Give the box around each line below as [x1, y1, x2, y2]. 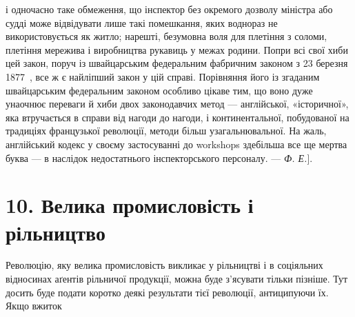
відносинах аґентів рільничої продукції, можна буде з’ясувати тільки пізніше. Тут [6, 272, 348, 286]
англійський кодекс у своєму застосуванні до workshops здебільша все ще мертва [6, 136, 347, 151]
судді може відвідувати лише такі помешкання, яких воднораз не [6, 15, 278, 30]
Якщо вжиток [6, 298, 62, 313]
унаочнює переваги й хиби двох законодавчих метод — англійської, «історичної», [6, 96, 349, 111]
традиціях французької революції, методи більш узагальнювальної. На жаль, [6, 123, 327, 138]
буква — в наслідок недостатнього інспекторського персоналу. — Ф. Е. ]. [6, 150, 313, 165]
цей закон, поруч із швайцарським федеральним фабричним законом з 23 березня [6, 56, 348, 70]
